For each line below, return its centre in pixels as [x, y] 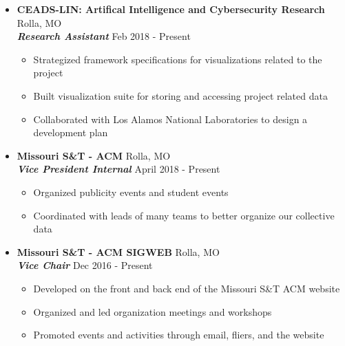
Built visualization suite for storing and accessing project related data [180, 95]
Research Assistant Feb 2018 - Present [104, 36]
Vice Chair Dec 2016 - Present [85, 265]
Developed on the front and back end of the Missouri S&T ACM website [187, 288]
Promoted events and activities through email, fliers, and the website [179, 335]
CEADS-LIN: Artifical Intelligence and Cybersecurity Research [171, 9]
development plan [71, 132]
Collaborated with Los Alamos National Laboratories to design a [170, 119]
